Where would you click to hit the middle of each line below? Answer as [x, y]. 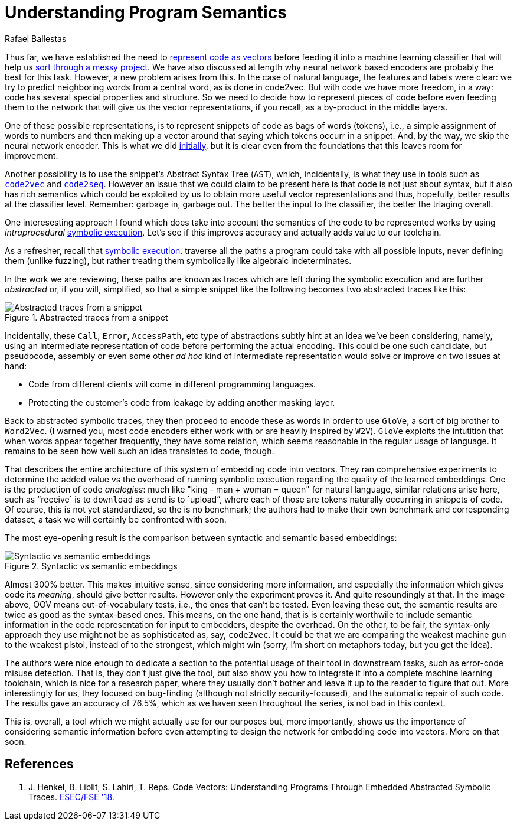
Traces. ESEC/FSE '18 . [71, 797]
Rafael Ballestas [36, 38]
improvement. [32, 155]
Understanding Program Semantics [146, 12]
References [39, 764]
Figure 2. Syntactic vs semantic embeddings [91, 566]
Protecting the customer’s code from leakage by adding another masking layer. [182, 402]
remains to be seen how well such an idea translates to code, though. [140, 451]
